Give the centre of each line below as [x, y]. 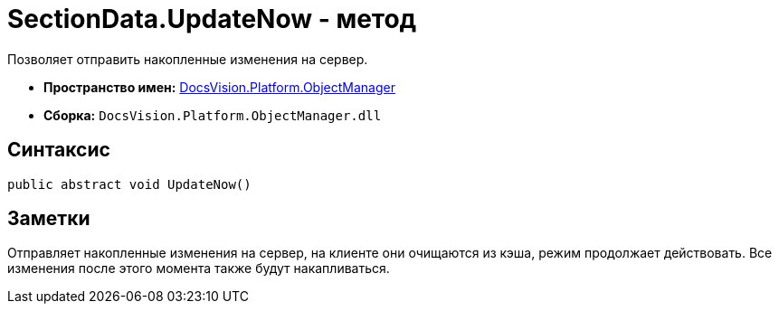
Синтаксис [59, 150]
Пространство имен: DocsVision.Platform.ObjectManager [219, 87]
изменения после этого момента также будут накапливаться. [199, 269]
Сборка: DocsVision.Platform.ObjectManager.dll [213, 115]
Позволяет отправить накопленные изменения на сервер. [188, 59]
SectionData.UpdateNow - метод [212, 19]
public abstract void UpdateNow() [129, 184]
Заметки [49, 219]
